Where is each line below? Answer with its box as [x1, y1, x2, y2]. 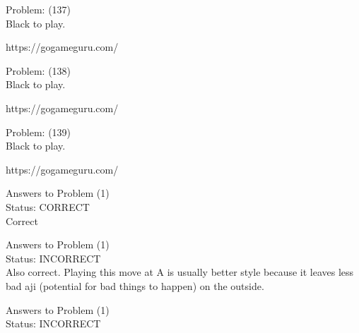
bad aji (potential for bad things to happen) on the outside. [6, 278, 264, 293]
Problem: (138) [6, 63, 71, 78]
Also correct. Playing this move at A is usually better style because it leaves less [6, 265, 354, 279]
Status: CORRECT [6, 199, 90, 214]
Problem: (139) [6, 124, 71, 139]
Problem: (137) [6, 2, 71, 16]
